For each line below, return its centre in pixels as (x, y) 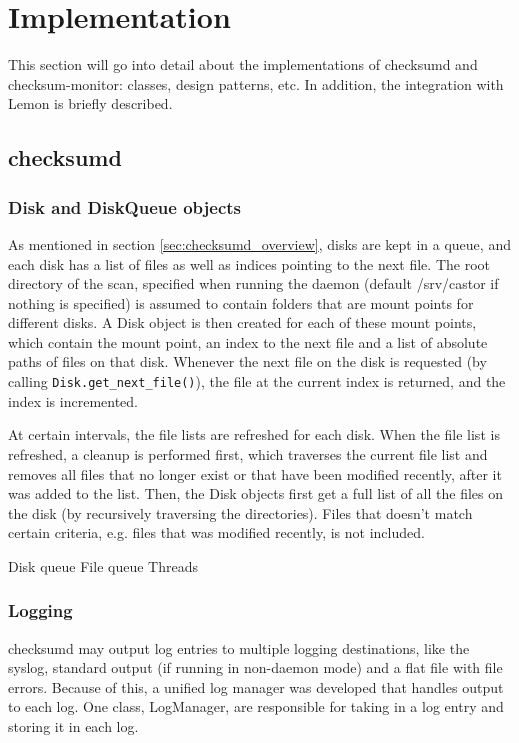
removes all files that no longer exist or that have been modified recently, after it (255, 473)
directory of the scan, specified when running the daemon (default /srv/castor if (253, 283)
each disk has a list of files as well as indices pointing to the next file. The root (249, 263)
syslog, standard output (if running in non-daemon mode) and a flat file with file (255, 667)
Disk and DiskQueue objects (124, 206)
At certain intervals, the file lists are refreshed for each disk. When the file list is (254, 434)
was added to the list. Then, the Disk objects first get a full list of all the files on (256, 493)
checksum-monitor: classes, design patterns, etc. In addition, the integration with (256, 83)
